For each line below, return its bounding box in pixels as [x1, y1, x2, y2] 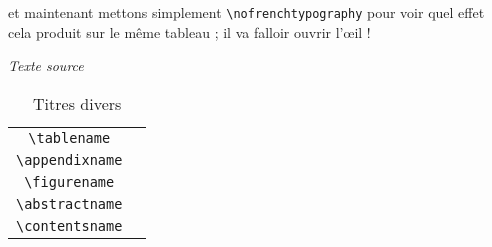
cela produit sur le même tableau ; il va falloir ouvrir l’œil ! [8, 21, 371, 42]
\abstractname [16, 195, 123, 212]
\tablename [28, 129, 111, 146]
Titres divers [33, 91, 122, 115]
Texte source [8, 55, 84, 76]
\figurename [24, 173, 115, 190]
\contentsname [16, 217, 123, 234]
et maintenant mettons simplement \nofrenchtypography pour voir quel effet [8, 2, 485, 22]
